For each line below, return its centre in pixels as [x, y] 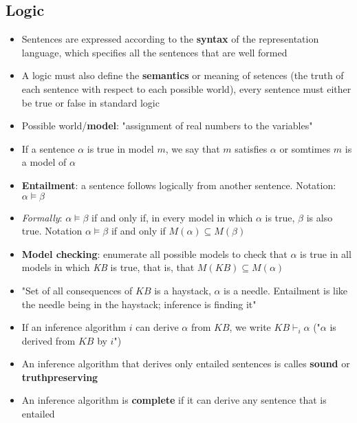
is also [320, 217]
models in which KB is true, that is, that [108, 267]
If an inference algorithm [74, 327]
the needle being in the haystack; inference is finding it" [139, 304]
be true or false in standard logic [90, 102]
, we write [250, 327]
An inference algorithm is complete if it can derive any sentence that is [174, 400]
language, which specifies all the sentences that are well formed [154, 52]
